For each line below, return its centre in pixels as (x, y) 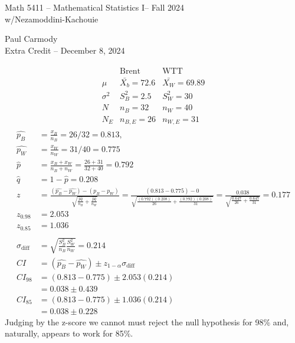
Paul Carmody (31, 39)
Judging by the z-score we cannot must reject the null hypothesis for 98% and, (147, 321)
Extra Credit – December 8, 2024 (65, 50)
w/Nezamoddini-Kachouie (52, 19)
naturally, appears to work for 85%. (69, 333)
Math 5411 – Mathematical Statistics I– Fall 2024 (95, 7)
